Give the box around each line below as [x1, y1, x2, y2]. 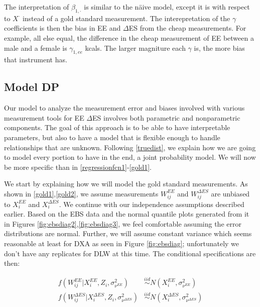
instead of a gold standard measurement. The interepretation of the [22, 13, 230, 23]
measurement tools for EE [4, 112, 84, 123]
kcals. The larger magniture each [85, 42, 186, 53]
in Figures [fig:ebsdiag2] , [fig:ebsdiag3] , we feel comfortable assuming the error [4, 218, 241, 229]
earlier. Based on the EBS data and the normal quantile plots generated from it [4, 209, 249, 219]
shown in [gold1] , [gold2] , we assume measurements [4, 188, 159, 198]
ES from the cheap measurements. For [128, 23, 246, 33]
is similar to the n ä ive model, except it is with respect [84, 2, 250, 12]
